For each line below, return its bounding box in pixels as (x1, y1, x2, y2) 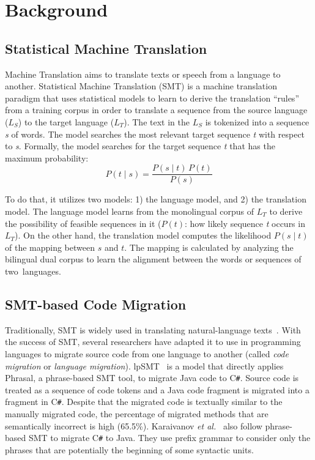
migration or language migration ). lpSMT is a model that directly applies (5, 359, 284, 372)
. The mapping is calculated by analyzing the (124, 240, 294, 253)
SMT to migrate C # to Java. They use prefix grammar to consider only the (28, 431, 311, 444)
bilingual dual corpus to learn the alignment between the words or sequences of (5, 253, 302, 265)
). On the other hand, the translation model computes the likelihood (15, 229, 272, 242)
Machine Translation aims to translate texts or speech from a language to (5, 67, 281, 80)
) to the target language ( (18, 115, 114, 128)
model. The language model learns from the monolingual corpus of (5, 204, 254, 217)
